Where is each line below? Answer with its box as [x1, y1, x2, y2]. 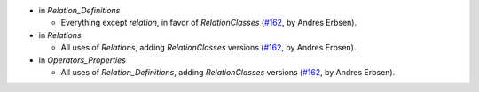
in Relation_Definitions [38, 5, 121, 15]
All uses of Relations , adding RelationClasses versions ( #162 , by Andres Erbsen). [60, 42, 357, 53]
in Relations [38, 29, 82, 40]
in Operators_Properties [38, 54, 126, 65]
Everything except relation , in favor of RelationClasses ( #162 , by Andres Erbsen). [60, 18, 357, 28]
